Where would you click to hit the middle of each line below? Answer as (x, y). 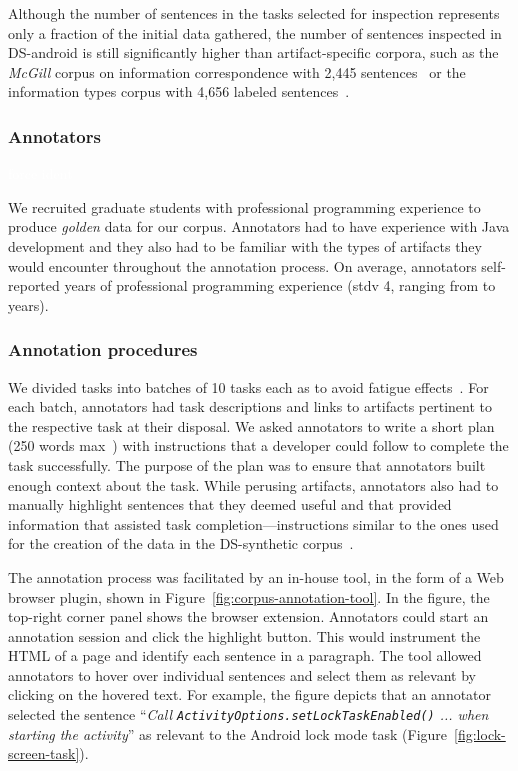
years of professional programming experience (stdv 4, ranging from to (280, 285)
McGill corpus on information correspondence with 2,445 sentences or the (237, 71)
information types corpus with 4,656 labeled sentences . (179, 91)
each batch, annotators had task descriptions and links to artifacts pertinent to (250, 406)
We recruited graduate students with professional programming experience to (244, 206)
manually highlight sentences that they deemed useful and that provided (230, 504)
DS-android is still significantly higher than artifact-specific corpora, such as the (253, 52)
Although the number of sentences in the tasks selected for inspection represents (254, 13)
